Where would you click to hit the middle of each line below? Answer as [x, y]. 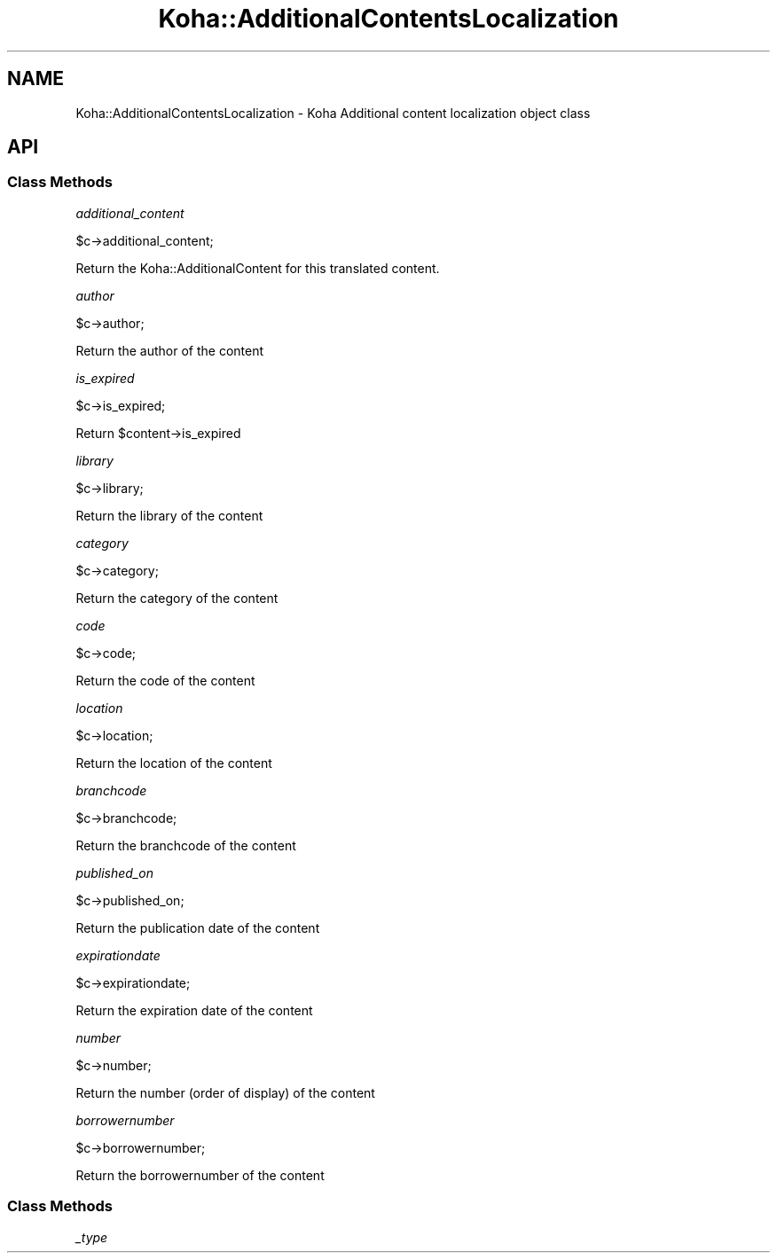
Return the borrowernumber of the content [200, 1175]
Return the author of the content [170, 350]
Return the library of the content [169, 515]
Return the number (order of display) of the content [225, 1092]
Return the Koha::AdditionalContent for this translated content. [258, 268]
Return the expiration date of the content [194, 1010]
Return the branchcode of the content [186, 845]
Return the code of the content [165, 680]
